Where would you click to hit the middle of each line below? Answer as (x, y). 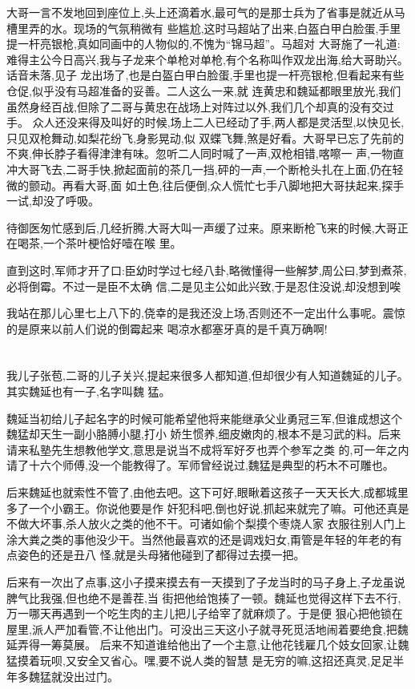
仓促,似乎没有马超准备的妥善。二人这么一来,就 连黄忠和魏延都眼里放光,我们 (204, 90)
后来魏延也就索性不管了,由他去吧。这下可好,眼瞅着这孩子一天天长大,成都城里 (207, 492)
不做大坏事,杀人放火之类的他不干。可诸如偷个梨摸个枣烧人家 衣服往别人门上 (206, 524)
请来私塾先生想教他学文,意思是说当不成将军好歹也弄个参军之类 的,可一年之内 (208, 449)
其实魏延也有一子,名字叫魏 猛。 (89, 391)
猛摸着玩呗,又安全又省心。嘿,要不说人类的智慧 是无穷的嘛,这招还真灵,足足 (200, 660)
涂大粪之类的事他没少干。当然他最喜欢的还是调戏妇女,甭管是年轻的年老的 (199, 539)
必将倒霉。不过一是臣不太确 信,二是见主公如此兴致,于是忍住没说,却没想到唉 (204, 286)
